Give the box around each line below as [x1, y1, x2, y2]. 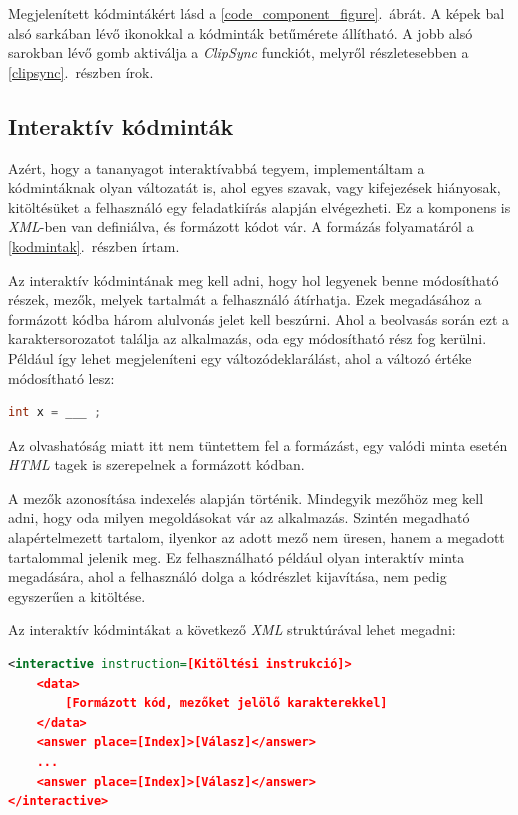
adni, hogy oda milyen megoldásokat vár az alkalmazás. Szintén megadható [8, 507, 470, 528]
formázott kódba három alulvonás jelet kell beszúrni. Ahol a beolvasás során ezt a [8, 308, 510, 329]
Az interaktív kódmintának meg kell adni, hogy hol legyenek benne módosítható [8, 269, 499, 290]
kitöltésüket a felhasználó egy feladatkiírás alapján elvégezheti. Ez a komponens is [8, 196, 511, 217]
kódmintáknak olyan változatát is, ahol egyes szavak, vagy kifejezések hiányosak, [8, 177, 501, 198]
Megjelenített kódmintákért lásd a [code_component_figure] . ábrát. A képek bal [8, 3, 505, 23]
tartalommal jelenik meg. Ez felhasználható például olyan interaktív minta [8, 546, 465, 567]
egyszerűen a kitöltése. [8, 585, 146, 606]
